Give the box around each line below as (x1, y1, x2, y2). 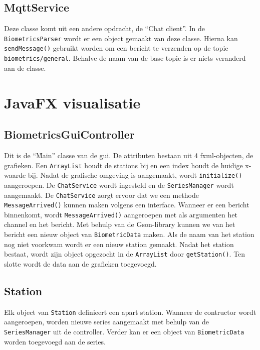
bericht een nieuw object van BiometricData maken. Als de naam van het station (4, 229, 254, 240)
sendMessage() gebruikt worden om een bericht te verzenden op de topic (4, 43, 228, 53)
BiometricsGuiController (4, 127, 135, 142)
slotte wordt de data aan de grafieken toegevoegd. (4, 258, 157, 269)
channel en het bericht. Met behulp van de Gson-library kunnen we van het (4, 219, 235, 229)
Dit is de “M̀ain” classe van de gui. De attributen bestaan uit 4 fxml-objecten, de (4, 150, 253, 160)
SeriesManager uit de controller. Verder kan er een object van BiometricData (4, 326, 244, 337)
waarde (4, 170, 26, 180)
